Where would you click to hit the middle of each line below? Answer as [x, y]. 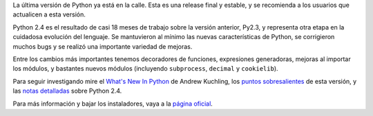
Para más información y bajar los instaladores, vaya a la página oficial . [113, 104]
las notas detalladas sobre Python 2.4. [67, 91]
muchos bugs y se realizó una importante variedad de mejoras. [103, 46]
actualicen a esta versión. [49, 14]
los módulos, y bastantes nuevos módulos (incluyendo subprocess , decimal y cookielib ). [146, 69]
